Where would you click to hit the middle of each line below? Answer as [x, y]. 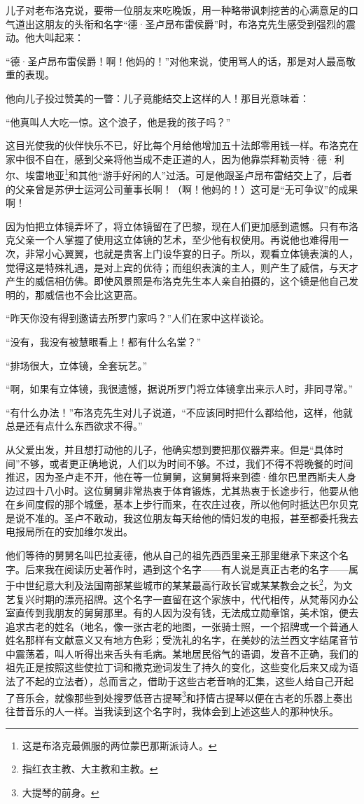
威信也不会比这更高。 [93, 294]
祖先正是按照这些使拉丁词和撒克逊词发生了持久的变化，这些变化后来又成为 [177, 667]
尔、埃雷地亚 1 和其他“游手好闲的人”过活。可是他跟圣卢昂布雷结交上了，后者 [179, 174]
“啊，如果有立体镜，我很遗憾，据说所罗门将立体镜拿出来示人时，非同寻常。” [180, 389]
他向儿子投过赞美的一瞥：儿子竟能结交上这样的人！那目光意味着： [157, 98]
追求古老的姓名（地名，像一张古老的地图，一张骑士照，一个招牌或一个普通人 [182, 626]
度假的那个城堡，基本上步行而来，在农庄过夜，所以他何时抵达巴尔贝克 [196, 504]
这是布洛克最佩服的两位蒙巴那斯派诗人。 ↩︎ [119, 745]
